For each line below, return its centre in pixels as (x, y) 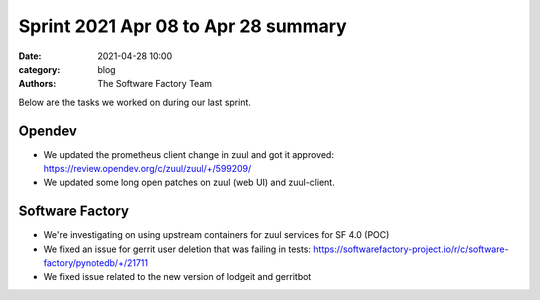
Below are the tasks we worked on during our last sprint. (135, 102)
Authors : (37, 84)
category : (39, 69)
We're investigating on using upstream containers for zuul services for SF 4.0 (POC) (216, 235)
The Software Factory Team (155, 84)
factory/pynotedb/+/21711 (96, 263)
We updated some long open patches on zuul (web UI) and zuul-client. (189, 182)
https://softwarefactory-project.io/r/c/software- (411, 249)
